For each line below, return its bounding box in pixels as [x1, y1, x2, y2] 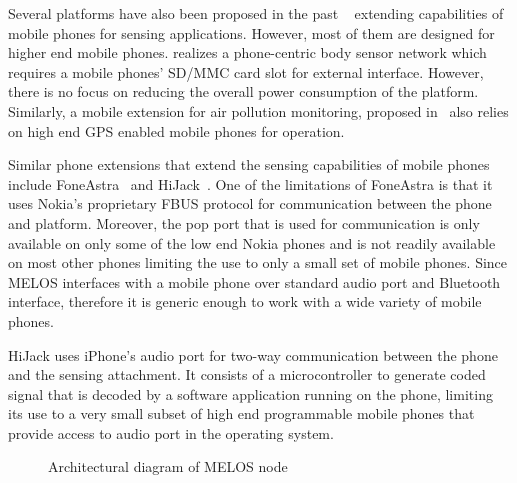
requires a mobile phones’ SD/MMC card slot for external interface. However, [8, 61, 484, 82]
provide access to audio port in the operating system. [8, 422, 334, 443]
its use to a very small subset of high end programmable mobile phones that [8, 403, 475, 424]
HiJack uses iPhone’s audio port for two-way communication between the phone [8, 344, 498, 365]
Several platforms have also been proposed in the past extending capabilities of [8, 3, 504, 23]
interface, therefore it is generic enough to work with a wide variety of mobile [8, 291, 482, 312]
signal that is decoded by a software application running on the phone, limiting [8, 383, 493, 404]
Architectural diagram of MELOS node [48, 456, 288, 477]
